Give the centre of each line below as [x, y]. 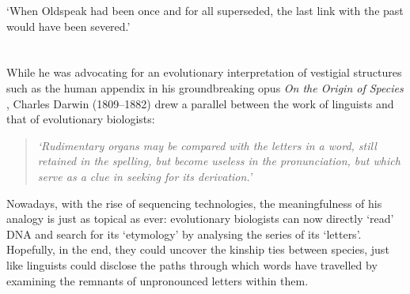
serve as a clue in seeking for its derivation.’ [145, 176]
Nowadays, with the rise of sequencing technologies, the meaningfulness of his [194, 203]
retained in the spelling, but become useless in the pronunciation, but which [219, 161]
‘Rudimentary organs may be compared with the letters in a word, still [207, 145]
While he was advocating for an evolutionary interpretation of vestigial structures [204, 72]
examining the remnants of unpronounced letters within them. [158, 280]
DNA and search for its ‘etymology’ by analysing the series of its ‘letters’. [184, 234]
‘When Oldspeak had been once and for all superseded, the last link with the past [205, 10]
